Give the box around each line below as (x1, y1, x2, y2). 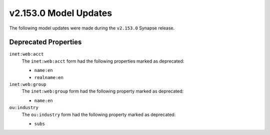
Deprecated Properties (9, 38, 82, 46)
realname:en (34, 74, 63, 80)
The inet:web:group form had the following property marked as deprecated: (21, 88, 184, 94)
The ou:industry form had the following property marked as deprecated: (21, 111, 176, 117)
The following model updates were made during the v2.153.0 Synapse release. (9, 25, 175, 31)
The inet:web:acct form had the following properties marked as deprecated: (21, 58, 184, 64)
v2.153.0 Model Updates (9, 7, 112, 18)
